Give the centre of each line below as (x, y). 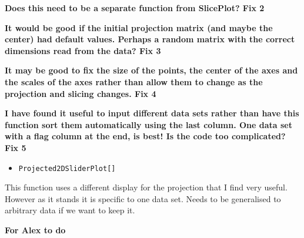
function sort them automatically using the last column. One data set (149, 124)
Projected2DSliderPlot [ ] (67, 168)
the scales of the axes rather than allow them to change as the (134, 81)
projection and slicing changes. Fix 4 (81, 93)
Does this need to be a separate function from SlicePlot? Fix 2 (135, 8)
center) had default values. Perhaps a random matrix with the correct (150, 39)
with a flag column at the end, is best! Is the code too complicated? (145, 136)
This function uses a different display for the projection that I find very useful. (146, 187)
